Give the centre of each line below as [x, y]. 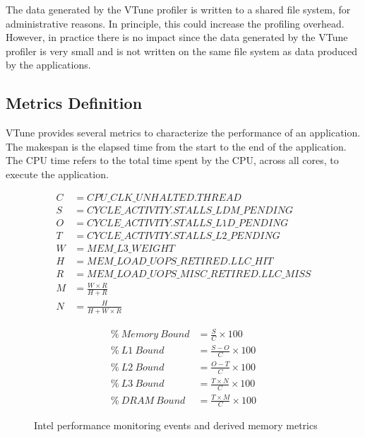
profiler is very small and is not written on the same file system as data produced [182, 51]
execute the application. [57, 174]
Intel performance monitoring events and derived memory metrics [176, 425]
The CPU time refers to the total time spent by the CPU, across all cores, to [172, 160]
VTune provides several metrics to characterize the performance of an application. [183, 133]
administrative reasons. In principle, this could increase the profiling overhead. [175, 23]
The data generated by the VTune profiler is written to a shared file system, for [178, 9]
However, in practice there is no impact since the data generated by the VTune [177, 37]
